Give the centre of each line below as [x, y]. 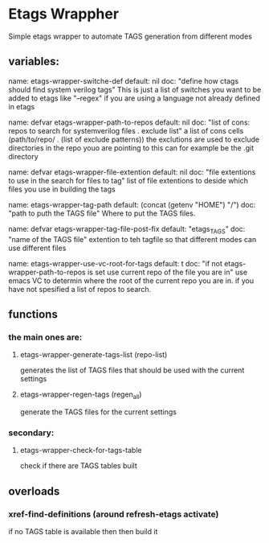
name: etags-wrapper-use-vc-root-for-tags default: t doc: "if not [116, 263]
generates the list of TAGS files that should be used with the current [132, 370]
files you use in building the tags [62, 189]
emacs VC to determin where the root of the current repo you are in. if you [131, 280]
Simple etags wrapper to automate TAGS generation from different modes [130, 36]
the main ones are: [45, 337]
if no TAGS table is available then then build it [83, 532]
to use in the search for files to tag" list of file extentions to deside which [128, 180]
